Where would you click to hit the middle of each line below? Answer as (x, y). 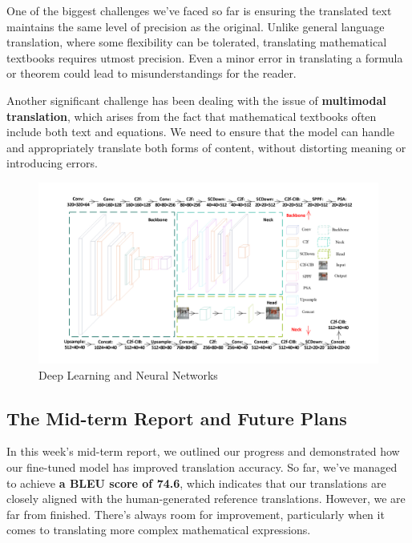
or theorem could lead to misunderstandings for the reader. (151, 73)
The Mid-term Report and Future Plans (177, 418)
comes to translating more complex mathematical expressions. (159, 530)
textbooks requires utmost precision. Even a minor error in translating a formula (205, 57)
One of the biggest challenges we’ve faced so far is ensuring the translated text (199, 10)
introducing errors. (52, 163)
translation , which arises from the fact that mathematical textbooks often (192, 116)
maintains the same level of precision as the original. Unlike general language (196, 26)
